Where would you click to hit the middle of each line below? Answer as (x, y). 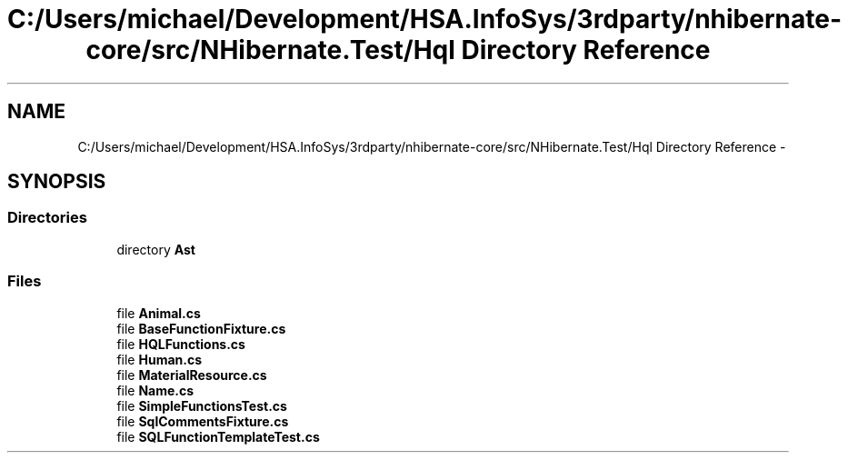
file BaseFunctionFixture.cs (201, 328)
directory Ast (156, 249)
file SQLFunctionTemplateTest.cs (218, 436)
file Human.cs (160, 359)
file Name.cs (155, 390)
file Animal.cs (159, 313)
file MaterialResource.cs (192, 375)
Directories (47, 218)
